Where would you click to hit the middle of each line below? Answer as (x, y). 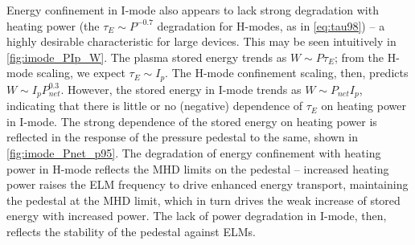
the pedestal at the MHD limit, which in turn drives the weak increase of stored (203, 200)
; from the (359, 57)
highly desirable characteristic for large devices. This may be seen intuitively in (201, 41)
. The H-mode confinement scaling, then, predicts (287, 73)
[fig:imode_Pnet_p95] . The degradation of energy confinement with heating (194, 153)
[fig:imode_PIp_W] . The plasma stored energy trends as (147, 57)
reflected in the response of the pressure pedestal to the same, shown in (182, 137)
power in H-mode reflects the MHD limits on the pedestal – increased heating (198, 168)
